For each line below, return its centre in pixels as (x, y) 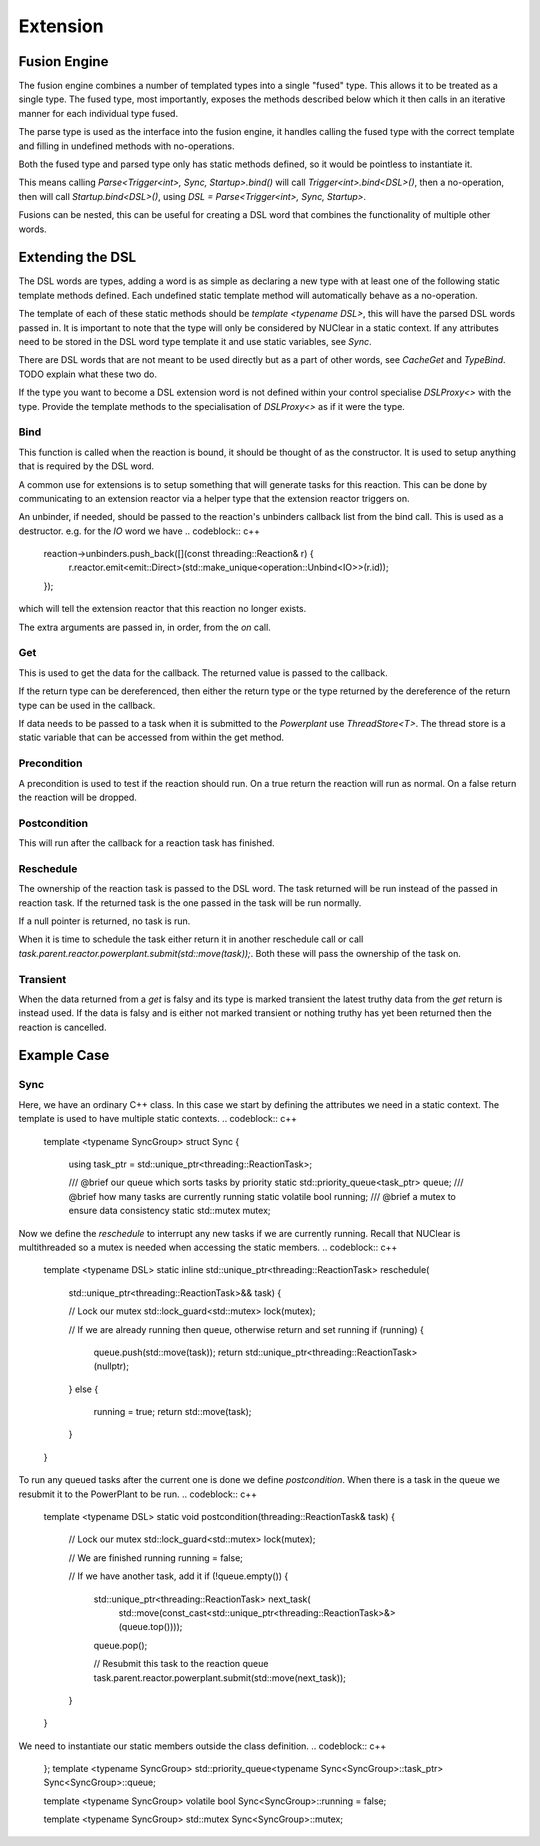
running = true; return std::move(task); (172, 1412)
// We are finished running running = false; (156, 1557)
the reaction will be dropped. (77, 797)
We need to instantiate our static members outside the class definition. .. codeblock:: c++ (202, 1746)
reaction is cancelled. (62, 1027)
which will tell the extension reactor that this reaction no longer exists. (162, 609)
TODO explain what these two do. (87, 374)
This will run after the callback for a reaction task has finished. (146, 843)
